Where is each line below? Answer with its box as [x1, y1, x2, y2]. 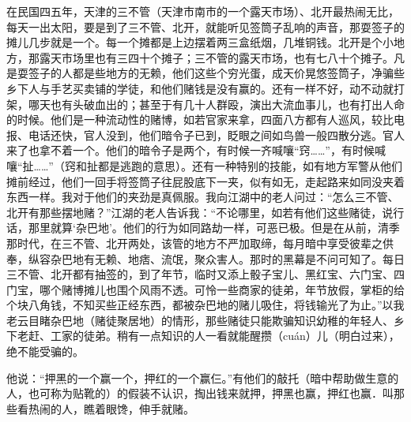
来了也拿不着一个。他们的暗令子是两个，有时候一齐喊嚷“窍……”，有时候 [6, 142, 375, 159]
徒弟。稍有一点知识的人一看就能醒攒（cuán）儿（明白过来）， [83, 327, 400, 344]
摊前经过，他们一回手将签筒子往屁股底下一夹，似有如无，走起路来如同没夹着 [6, 173, 405, 189]
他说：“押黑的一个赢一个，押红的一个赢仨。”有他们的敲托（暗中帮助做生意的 [6, 369, 399, 386]
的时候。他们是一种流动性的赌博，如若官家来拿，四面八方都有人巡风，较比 [6, 111, 394, 128]
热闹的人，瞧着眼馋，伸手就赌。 [28, 400, 194, 416]
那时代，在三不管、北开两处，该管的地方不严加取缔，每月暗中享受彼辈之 [6, 234, 383, 251]
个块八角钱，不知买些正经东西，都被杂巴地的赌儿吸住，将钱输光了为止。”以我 [6, 297, 405, 313]
